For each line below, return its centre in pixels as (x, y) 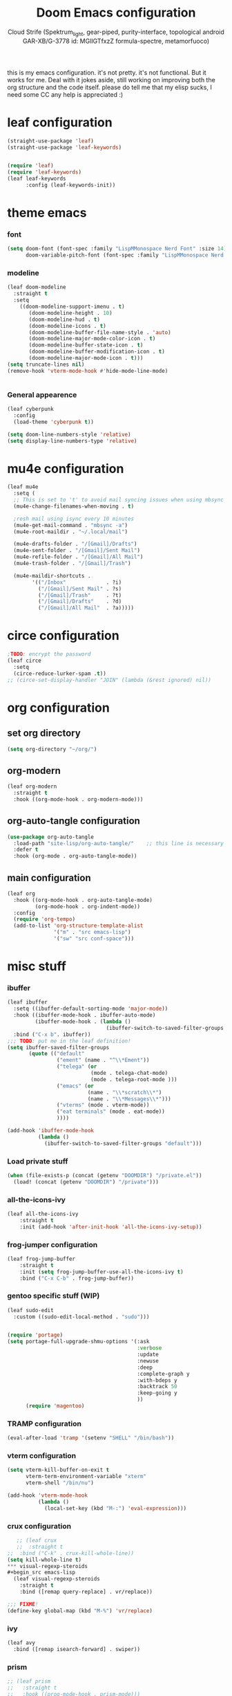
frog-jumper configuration (52, 1244)
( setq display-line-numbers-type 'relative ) (72, 441)
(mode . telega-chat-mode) (129, 1073)
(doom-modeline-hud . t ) (64, 320)
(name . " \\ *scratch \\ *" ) (125, 1092)
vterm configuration (42, 1456)
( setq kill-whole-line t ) (44, 1560)
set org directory (44, 734)
